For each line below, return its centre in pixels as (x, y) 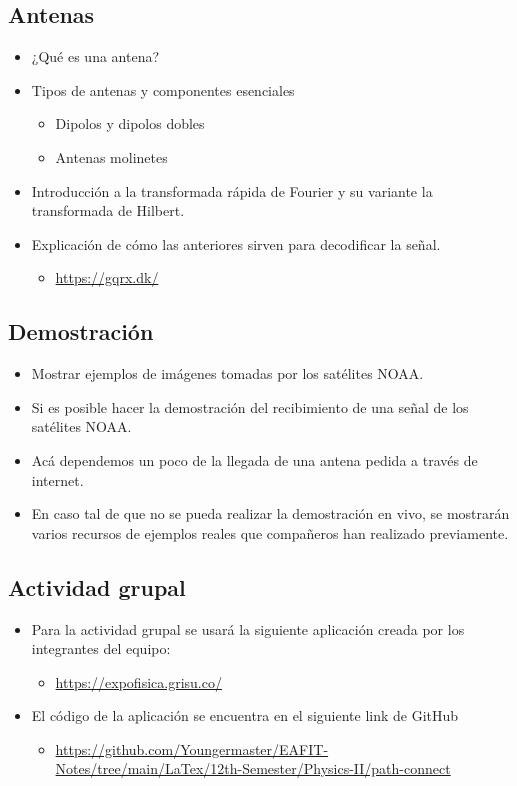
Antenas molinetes (111, 156)
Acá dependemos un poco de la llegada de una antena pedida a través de (254, 459)
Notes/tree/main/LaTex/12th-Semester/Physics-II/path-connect (253, 768)
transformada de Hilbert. (108, 210)
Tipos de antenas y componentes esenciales (163, 89)
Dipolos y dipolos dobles (130, 123)
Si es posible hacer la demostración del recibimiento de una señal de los (250, 406)
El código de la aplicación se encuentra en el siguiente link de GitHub (245, 715)
